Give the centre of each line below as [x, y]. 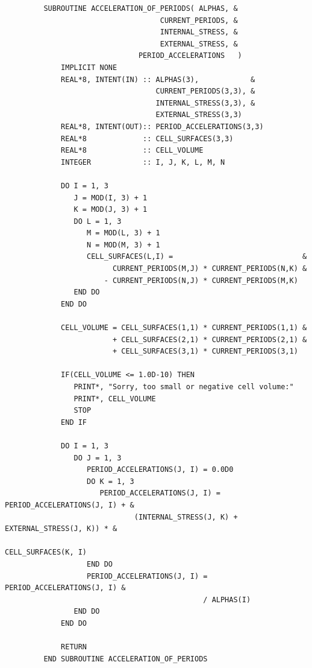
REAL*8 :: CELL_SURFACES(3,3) [147, 138]
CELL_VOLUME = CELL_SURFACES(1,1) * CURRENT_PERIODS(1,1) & [184, 328]
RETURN [74, 647]
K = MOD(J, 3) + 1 [111, 210]
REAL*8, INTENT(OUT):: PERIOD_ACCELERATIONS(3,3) [162, 126]
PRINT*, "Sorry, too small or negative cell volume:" [184, 387]
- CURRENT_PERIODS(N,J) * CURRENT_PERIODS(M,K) [201, 280]
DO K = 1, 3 [111, 481]
